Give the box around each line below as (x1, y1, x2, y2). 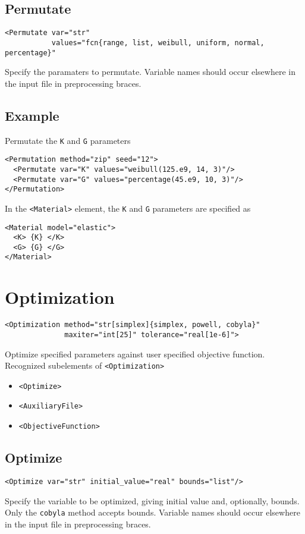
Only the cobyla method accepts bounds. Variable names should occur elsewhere (5, 506, 300, 519)
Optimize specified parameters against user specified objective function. (5, 347, 265, 360)
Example (5, 106, 59, 124)
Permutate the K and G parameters (5, 134, 131, 146)
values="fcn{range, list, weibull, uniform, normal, (51, 38, 265, 47)
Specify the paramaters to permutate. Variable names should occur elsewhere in (5, 65, 295, 78)
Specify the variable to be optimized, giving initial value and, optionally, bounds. (5, 494, 300, 507)
